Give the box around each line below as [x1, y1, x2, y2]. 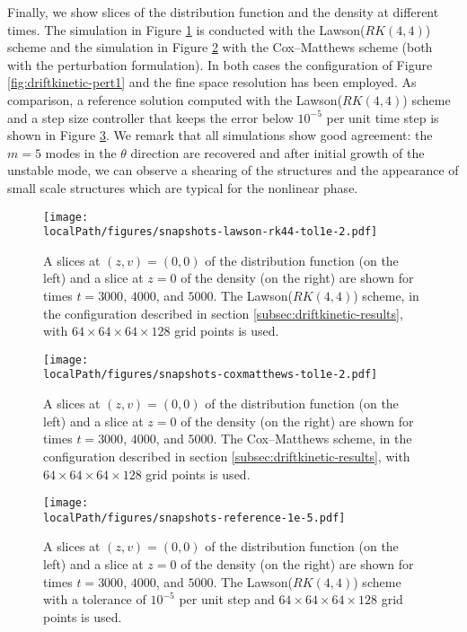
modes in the [45, 143, 117, 162]
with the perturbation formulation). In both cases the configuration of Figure [7, 55, 433, 74]
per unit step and [179, 590, 275, 609]
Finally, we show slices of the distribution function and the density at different [7, 3, 439, 21]
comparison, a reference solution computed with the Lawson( [7, 90, 343, 109]
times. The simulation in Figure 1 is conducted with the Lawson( [7, 20, 366, 39]
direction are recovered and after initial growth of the [130, 143, 425, 162]
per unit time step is [326, 108, 439, 127]
